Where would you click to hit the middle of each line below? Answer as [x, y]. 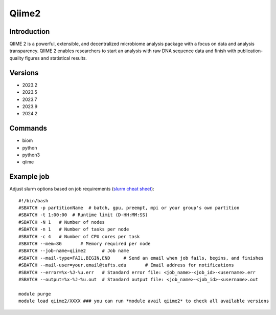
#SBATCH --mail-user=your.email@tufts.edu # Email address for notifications [126, 265]
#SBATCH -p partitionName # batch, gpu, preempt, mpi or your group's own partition [129, 208]
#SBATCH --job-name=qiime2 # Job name [74, 251]
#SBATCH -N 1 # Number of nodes [62, 222]
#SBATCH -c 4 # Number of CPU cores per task [79, 236]
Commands [28, 128]
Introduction [30, 31]
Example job [29, 177]
